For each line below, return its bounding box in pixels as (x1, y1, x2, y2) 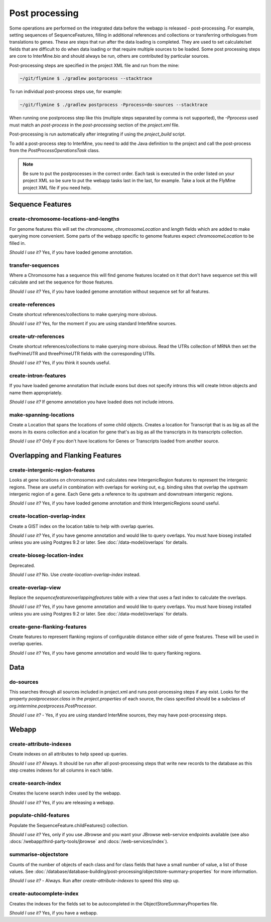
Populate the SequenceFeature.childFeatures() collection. (9, 822, 128, 828)
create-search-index (9, 780, 61, 787)
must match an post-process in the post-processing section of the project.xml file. (9, 122, 180, 128)
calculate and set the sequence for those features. (9, 279, 114, 285)
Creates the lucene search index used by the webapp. (9, 790, 121, 796)
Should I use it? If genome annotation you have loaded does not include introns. (9, 399, 174, 405)
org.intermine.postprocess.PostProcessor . (9, 703, 97, 709)
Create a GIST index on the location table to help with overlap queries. (9, 523, 155, 529)
